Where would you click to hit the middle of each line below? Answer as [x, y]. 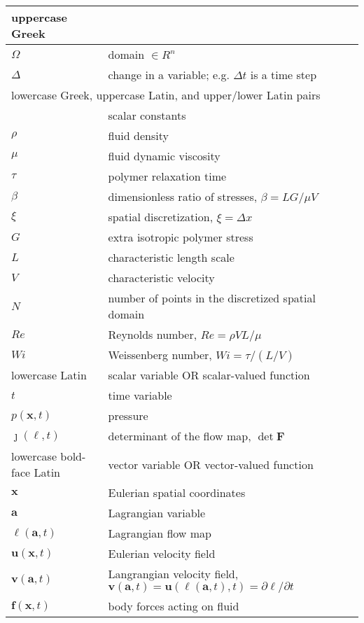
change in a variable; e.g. [169, 75]
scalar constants [147, 115]
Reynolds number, [153, 334]
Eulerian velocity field [162, 553]
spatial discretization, [161, 217]
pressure [128, 415]
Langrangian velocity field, [173, 574]
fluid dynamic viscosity [164, 156]
